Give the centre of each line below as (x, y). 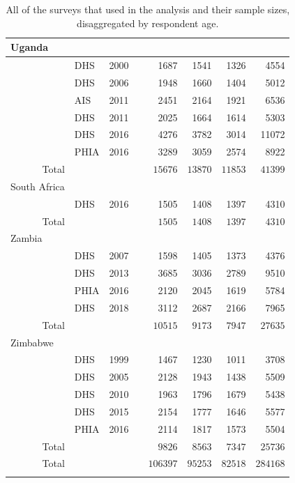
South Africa (38, 186)
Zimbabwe (32, 342)
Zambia (27, 238)
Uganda (29, 47)
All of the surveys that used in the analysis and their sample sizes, (148, 9)
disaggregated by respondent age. (148, 23)
